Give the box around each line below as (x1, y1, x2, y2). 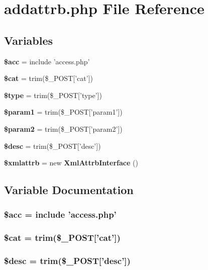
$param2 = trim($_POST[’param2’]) (4, 123, 123, 134)
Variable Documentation (4, 182, 134, 198)
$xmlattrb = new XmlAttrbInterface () (4, 157, 138, 168)
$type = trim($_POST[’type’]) (4, 89, 102, 100)
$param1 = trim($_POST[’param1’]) (4, 107, 123, 117)
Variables (4, 32, 53, 48)
